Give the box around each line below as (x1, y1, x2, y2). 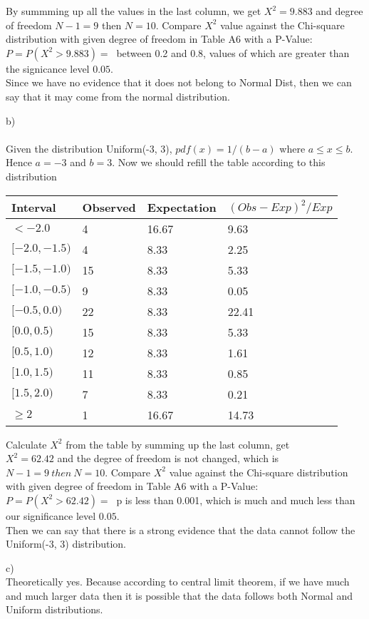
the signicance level (6, 61, 90, 76)
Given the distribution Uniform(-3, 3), (6, 140, 172, 155)
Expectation (147, 198, 217, 215)
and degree (316, 4, 363, 18)
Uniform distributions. (6, 602, 103, 617)
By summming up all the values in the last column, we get (6, 4, 261, 18)
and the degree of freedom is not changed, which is (57, 451, 279, 466)
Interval (11, 198, 56, 215)
